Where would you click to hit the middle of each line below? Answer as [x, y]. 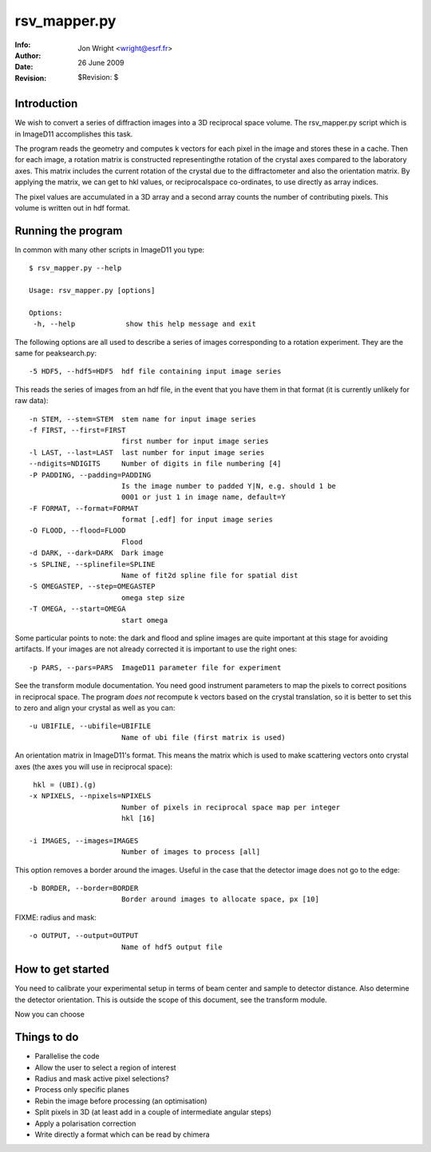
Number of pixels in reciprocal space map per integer [231, 807]
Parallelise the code [67, 1056]
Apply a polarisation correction [85, 1123]
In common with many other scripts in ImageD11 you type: [110, 249]
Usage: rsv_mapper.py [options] [92, 291]
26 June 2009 [101, 62]
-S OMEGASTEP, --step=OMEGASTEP [92, 586]
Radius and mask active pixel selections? [102, 1079]
